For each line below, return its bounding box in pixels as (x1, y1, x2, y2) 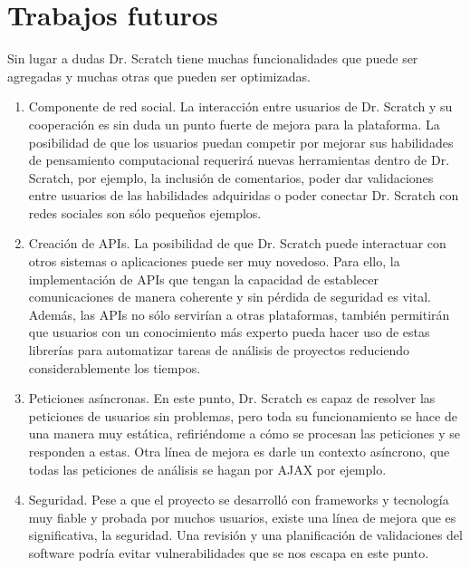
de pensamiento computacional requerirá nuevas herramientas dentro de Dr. (28, 150, 450, 169)
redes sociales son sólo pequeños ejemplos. (28, 203, 262, 222)
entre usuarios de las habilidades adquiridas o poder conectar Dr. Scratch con (28, 186, 459, 205)
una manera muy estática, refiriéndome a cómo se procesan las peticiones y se (28, 424, 460, 443)
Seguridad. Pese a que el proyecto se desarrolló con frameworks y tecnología (28, 490, 449, 509)
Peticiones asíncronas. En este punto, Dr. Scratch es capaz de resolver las (28, 389, 436, 408)
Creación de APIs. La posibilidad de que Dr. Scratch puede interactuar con (28, 234, 446, 253)
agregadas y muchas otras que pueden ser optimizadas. (7, 66, 311, 85)
